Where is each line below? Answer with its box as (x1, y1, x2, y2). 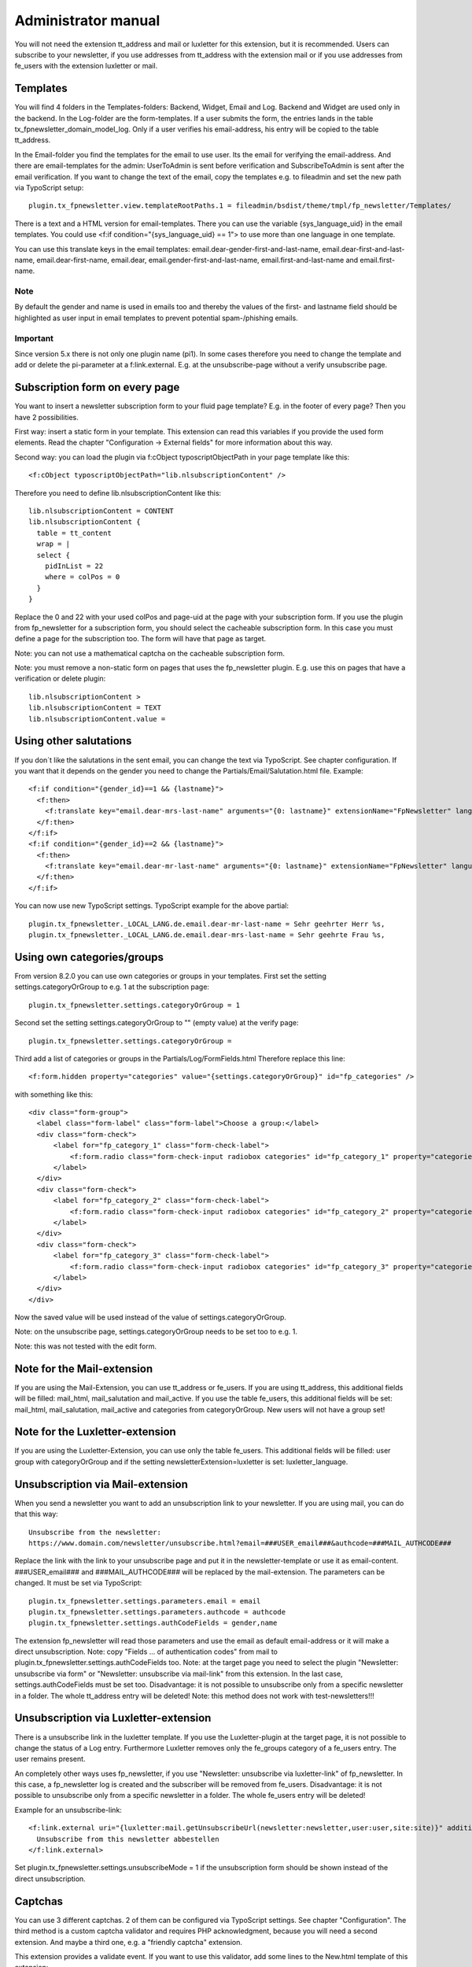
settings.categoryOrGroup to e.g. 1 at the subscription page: (14, 982, 210, 991)
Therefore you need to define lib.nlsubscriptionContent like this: (14, 488, 222, 497)
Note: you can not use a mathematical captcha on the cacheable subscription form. (14, 648, 285, 658)
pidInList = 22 (44, 561, 104, 570)
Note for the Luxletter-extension (14, 1425, 176, 1439)
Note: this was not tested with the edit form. (14, 1341, 157, 1351)
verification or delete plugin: (14, 674, 106, 684)
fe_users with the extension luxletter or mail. (14, 61, 158, 71)
